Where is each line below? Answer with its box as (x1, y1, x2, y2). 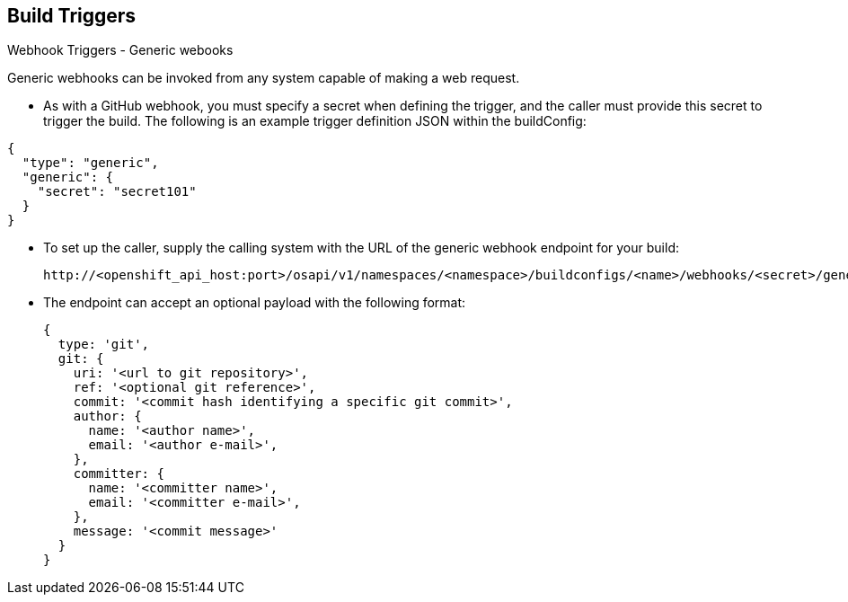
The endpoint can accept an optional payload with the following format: (43, 295, 466, 311)
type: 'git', (57, 337, 150, 352)
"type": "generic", (22, 155, 159, 171)
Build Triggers (7, 4, 137, 27)
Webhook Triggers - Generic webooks (7, 42, 234, 58)
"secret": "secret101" (37, 184, 197, 199)
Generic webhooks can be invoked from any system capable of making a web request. (7, 70, 520, 86)
